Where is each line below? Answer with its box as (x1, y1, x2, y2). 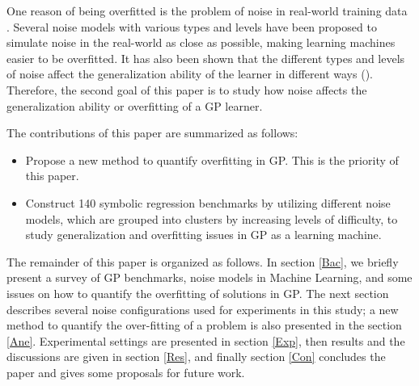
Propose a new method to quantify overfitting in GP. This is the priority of (25, 151, 399, 168)
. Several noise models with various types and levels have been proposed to (6, 18, 377, 35)
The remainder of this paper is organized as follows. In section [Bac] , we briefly (6, 253, 399, 270)
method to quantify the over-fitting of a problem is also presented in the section (6, 317, 402, 334)
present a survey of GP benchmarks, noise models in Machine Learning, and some (6, 269, 413, 286)
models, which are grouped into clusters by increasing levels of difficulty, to (25, 210, 398, 227)
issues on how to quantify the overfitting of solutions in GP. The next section (6, 284, 389, 301)
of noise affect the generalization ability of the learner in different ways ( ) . (6, 65, 373, 82)
